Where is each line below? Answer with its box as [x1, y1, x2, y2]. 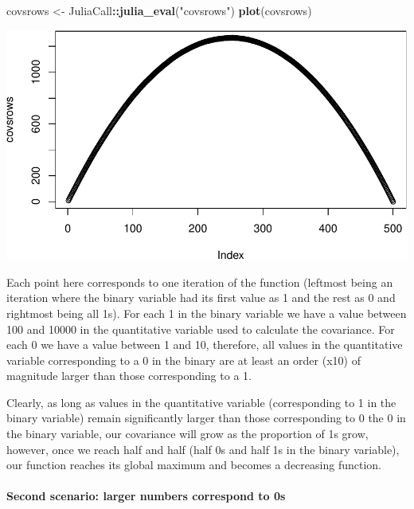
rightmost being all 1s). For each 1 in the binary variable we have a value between [6, 304, 407, 321]
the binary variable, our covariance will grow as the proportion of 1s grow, [6, 425, 369, 442]
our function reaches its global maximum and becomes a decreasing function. [6, 456, 381, 473]
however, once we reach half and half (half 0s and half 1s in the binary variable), [6, 440, 400, 457]
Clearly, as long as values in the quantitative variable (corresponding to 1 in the [6, 393, 396, 410]
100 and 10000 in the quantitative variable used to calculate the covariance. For [6, 320, 395, 337]
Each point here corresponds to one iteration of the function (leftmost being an [6, 273, 393, 290]
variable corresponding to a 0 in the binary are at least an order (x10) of [6, 351, 361, 368]
